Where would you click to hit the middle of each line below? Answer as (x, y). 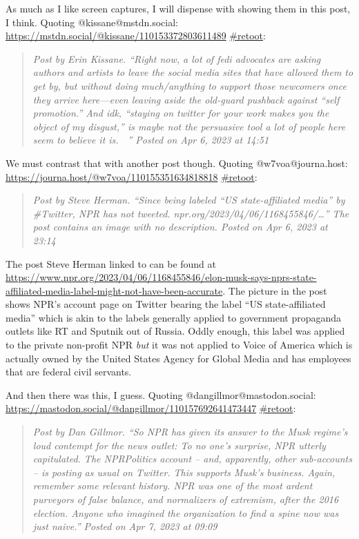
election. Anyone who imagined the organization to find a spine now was (186, 512)
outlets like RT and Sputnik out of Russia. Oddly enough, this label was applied (175, 331)
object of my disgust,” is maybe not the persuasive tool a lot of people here (189, 126)
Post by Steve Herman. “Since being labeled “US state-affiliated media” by (189, 200)
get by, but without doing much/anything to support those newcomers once (190, 85)
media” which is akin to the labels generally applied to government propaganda (174, 317)
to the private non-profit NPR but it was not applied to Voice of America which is (179, 345)
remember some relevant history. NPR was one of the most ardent (173, 486)
